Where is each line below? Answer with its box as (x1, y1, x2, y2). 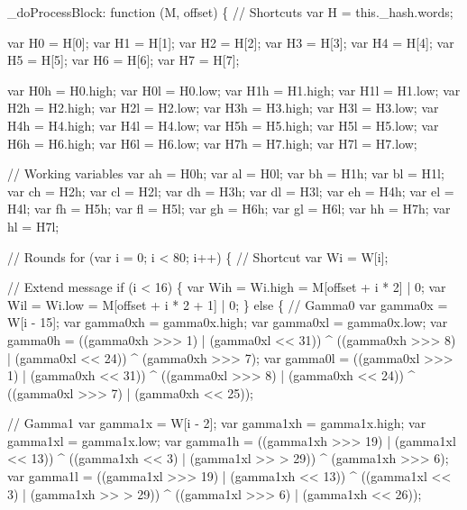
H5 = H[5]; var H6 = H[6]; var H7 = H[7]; (7, 50, 240, 69)
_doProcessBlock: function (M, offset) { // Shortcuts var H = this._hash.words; (7, 3, 453, 21)
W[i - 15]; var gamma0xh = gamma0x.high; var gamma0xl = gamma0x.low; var (7, 313, 448, 332)
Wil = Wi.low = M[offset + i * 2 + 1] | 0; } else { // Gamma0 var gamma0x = (7, 295, 448, 314)
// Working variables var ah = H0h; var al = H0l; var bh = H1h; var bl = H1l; (7, 164, 444, 183)
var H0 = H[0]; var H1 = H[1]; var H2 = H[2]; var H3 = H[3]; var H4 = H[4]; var (7, 32, 454, 51)
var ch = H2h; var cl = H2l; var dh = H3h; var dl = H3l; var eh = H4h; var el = (7, 181, 454, 200)
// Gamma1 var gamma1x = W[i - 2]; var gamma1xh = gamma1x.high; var (7, 414, 426, 433)
